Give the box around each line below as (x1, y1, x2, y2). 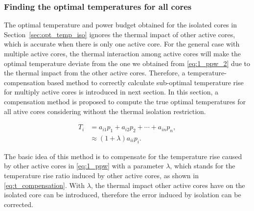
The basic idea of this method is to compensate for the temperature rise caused (4, 151, 242, 161)
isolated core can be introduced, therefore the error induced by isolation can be (4, 189, 241, 200)
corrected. (4, 199, 33, 209)
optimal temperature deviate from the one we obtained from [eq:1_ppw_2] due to (4, 58, 251, 68)
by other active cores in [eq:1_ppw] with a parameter (4, 161, 164, 171)
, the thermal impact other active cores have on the (91, 180, 245, 190)
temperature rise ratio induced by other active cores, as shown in (4, 170, 199, 180)
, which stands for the (170, 161, 235, 171)
